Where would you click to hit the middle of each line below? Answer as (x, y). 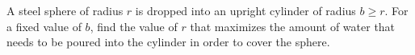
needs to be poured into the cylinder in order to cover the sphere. (168, 42)
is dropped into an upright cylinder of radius (245, 10)
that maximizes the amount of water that (293, 26)
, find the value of (134, 26)
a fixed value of (44, 26)
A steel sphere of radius (65, 10)
